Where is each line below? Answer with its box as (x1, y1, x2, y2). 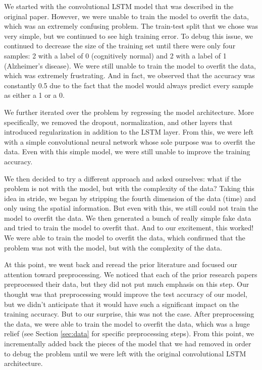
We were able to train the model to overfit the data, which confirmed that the (4, 232, 245, 243)
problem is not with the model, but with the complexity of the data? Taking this (4, 183, 254, 194)
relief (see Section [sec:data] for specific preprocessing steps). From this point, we (4, 328, 254, 339)
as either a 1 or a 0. (4, 90, 65, 100)
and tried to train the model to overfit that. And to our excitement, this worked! (4, 222, 254, 233)
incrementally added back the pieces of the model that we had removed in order (4, 338, 251, 348)
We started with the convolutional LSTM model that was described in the (4, 1, 234, 11)
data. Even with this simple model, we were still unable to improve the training (4, 146, 250, 157)
